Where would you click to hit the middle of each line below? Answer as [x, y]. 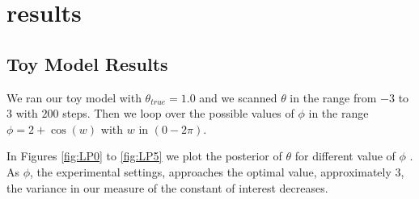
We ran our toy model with [74, 97]
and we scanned [238, 97]
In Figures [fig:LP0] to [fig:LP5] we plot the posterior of [144, 156]
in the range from [333, 97]
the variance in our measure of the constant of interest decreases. [167, 187]
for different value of [345, 156]
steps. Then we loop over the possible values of [178, 113]
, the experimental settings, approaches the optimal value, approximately [211, 171]
